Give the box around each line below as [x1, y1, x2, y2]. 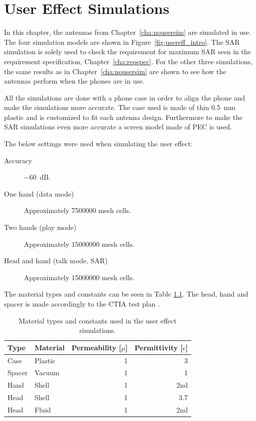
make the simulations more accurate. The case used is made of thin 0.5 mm [4, 102, 236, 112]
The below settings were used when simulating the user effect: [4, 138, 193, 149]
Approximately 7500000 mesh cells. [24, 205, 131, 215]
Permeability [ [71, 342, 122, 352]
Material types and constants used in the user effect [18, 315, 177, 325]
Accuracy [4, 155, 32, 165]
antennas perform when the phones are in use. [4, 76, 145, 86]
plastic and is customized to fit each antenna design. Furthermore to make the [4, 111, 243, 122]
